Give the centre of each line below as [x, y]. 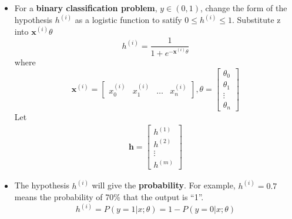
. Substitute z [256, 20]
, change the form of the [244, 8]
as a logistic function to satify [128, 20]
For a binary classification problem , [86, 8]
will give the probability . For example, [164, 185]
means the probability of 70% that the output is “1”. [109, 197]
